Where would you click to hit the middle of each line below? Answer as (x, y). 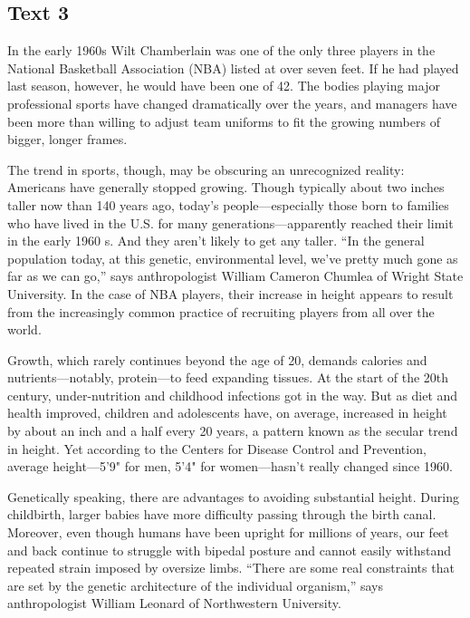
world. (24, 329)
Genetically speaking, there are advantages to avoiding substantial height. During (233, 496)
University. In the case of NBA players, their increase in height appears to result (230, 293)
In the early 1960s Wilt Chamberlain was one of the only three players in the (221, 50)
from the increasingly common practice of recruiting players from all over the (221, 311)
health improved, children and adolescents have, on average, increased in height (227, 413)
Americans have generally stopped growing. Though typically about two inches (226, 187)
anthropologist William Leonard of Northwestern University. (174, 603)
